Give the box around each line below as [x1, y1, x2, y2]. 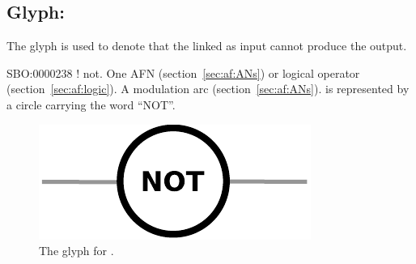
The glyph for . [39, 242, 114, 259]
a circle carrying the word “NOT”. [6, 96, 176, 113]
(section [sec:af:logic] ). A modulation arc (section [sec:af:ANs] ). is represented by [6, 80, 410, 97]
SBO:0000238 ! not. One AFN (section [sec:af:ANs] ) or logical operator [6, 64, 360, 81]
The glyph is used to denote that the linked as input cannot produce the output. [6, 37, 407, 54]
